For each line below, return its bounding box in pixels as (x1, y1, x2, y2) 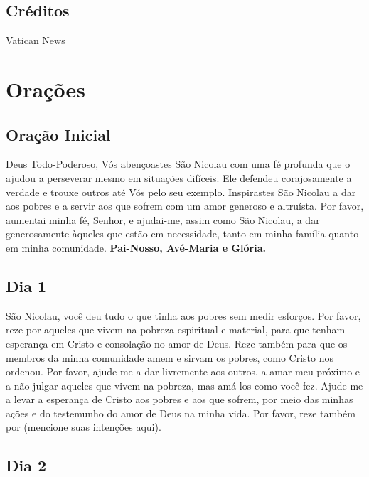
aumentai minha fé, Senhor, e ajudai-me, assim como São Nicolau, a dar (6, 212, 320, 227)
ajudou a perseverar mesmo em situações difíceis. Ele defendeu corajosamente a (6, 170, 352, 185)
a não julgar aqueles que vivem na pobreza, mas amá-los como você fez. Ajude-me (6, 377, 363, 392)
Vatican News (6, 33, 65, 48)
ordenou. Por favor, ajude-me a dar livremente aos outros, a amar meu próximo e (6, 364, 360, 379)
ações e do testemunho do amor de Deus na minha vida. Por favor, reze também (6, 405, 355, 420)
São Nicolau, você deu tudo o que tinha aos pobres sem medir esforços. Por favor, (6, 308, 361, 323)
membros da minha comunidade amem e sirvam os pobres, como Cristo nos (6, 350, 333, 365)
